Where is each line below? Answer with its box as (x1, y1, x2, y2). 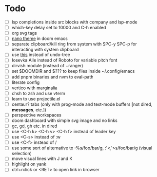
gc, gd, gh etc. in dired (11, 123, 58, 129)
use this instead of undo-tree (11, 52, 70, 58)
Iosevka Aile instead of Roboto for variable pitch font (11, 57, 118, 63)
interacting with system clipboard (11, 47, 79, 53)
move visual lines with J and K (11, 156, 73, 161)
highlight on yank (11, 161, 47, 167)
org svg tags (11, 30, 37, 36)
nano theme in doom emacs (11, 36, 68, 41)
